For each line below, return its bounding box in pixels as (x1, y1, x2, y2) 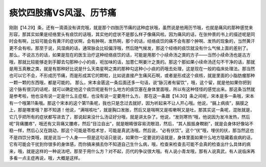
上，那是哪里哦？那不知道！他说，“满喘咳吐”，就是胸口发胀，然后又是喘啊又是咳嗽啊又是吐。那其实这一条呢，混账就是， (9, 107, 255, 113)
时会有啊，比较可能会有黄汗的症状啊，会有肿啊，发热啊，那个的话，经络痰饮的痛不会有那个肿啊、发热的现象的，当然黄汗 (9, 38, 255, 44)
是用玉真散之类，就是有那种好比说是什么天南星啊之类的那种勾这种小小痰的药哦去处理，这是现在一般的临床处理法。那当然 (9, 65, 255, 71)
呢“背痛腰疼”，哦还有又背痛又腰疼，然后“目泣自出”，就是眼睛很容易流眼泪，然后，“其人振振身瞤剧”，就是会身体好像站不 (9, 121, 254, 127)
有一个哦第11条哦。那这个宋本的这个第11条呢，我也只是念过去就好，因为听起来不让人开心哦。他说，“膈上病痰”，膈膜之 (9, 100, 249, 106)
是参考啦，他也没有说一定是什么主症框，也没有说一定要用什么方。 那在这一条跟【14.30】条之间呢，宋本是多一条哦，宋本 (9, 93, 255, 99)
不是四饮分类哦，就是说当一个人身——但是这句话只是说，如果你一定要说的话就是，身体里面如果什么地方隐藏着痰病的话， (9, 134, 255, 140)
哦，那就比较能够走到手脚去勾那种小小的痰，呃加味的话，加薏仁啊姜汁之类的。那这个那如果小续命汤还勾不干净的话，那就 (9, 59, 255, 65)
